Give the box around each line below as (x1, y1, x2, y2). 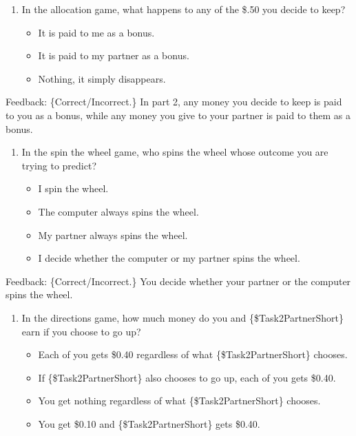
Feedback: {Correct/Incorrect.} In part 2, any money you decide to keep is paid (6, 94, 342, 109)
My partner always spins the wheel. (38, 227, 188, 242)
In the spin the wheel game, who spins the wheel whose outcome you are (21, 145, 328, 159)
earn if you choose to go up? (21, 324, 141, 338)
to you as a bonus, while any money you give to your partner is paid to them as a (6, 107, 350, 122)
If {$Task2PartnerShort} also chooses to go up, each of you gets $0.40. (38, 370, 336, 384)
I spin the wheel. (38, 181, 109, 196)
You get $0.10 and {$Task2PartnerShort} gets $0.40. (38, 416, 260, 430)
